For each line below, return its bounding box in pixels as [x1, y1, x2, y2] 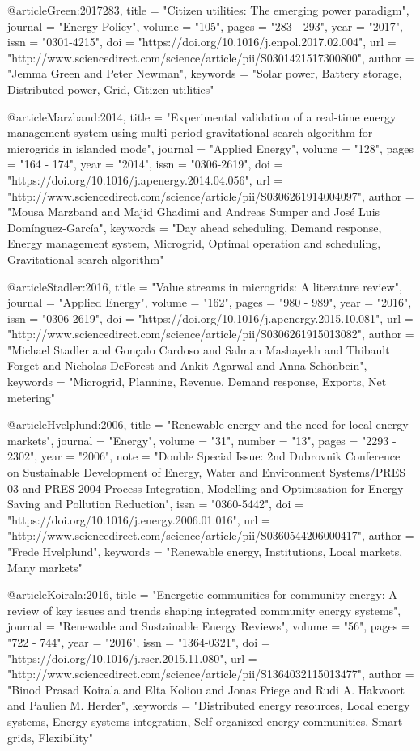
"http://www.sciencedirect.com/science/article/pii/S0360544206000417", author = [7, 527, 414, 544]
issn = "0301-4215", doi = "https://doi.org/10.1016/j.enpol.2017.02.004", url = [7, 33, 397, 50]
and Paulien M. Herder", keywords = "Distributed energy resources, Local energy [7, 697, 410, 714]
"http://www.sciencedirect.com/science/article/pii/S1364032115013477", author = [7, 665, 414, 682]
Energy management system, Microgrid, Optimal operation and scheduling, [7, 235, 381, 252]
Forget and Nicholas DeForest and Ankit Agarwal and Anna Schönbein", [7, 357, 367, 374]
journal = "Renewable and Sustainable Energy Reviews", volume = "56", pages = [7, 617, 410, 634]
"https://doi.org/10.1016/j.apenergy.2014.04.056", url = [7, 171, 283, 188]
